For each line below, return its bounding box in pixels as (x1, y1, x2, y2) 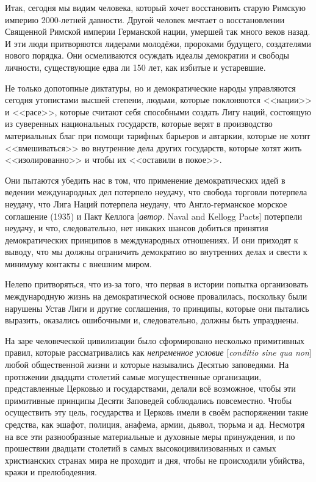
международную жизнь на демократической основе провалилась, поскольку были (5, 290, 307, 303)
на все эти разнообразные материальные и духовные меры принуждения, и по (5, 430, 295, 442)
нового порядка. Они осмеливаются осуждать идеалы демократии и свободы (5, 49, 290, 62)
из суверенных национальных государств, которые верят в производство (5, 117, 273, 130)
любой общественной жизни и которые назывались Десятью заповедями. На (5, 358, 289, 371)
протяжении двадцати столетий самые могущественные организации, (5, 370, 262, 383)
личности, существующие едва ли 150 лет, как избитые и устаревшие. (5, 60, 266, 73)
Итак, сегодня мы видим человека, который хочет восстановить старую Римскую (5, 1, 306, 13)
